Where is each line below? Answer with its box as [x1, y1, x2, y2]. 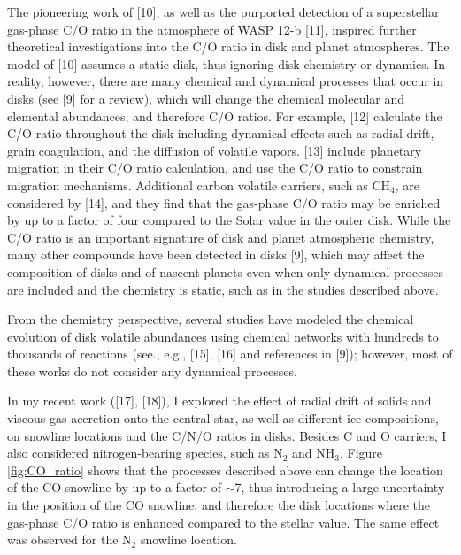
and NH [292, 443, 335, 462]
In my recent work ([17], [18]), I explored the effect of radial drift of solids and [7, 391, 432, 410]
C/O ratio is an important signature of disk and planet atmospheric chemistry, [7, 227, 434, 246]
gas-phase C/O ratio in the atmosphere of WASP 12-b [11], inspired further [7, 19, 417, 38]
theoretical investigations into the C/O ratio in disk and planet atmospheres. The [7, 37, 449, 56]
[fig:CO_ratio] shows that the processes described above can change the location [7, 460, 443, 479]
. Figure [339, 443, 383, 462]
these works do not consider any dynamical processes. [7, 361, 297, 380]
